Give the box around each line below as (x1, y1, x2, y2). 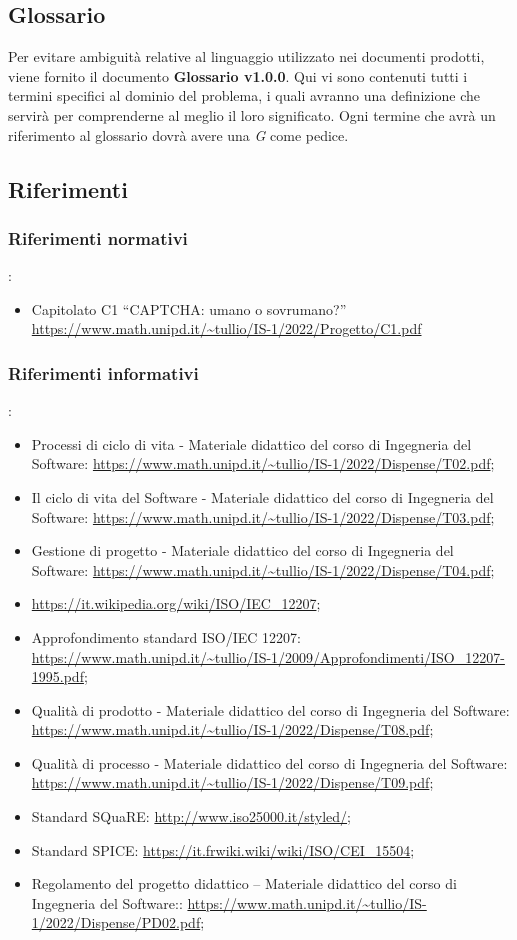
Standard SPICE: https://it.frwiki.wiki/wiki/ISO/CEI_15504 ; (31, 839, 415, 860)
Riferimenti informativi (8, 360, 199, 385)
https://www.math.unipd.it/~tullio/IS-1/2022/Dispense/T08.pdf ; (31, 719, 434, 740)
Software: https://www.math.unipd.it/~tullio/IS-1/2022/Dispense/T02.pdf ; (31, 453, 495, 474)
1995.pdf (31, 666, 84, 687)
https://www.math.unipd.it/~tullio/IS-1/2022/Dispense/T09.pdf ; (31, 772, 434, 793)
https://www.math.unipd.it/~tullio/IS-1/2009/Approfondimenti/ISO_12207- (31, 646, 505, 667)
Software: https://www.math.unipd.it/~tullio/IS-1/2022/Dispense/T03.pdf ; (31, 506, 495, 527)
